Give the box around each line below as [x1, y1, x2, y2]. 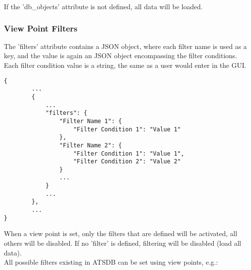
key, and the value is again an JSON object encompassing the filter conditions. [4, 50, 237, 61]
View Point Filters [4, 22, 78, 34]
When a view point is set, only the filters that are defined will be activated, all [4, 228, 237, 238]
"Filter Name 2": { [59, 142, 122, 149]
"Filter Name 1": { [59, 117, 122, 125]
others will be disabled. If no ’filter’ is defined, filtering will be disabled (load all [4, 238, 241, 248]
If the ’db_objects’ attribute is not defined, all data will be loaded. [4, 1, 203, 11]
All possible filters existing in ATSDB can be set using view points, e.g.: [4, 257, 218, 267]
